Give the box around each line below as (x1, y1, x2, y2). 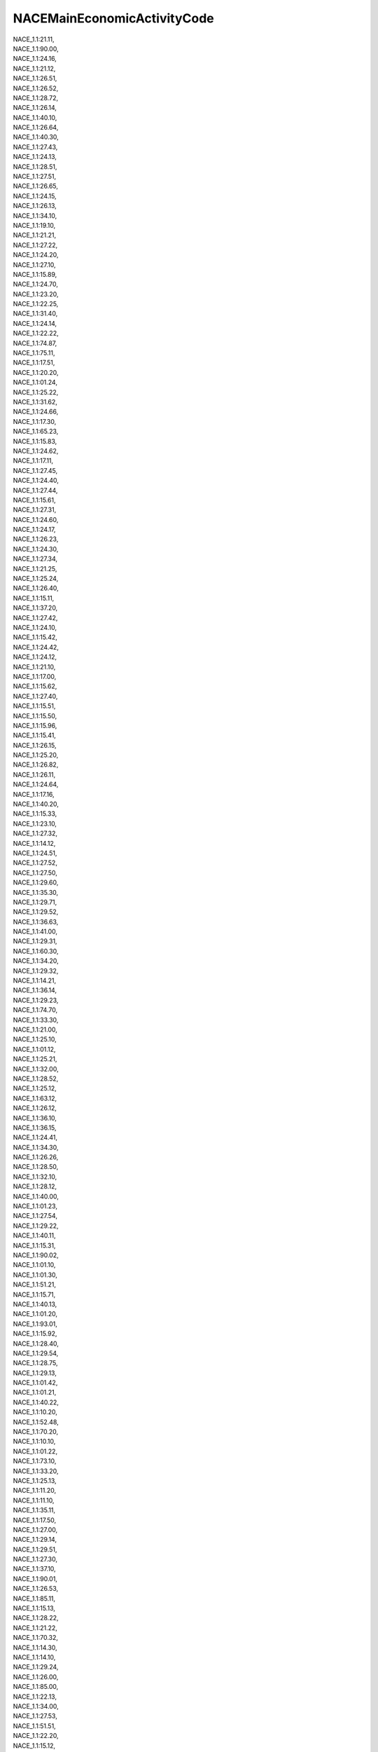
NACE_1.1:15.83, (13, 437, 57, 445)
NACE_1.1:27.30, (13, 1555, 58, 1563)
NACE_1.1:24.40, (13, 477, 59, 485)
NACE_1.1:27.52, (13, 858, 57, 867)
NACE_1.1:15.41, (13, 731, 56, 739)
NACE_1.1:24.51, (13, 849, 57, 857)
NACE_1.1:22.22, (13, 329, 59, 338)
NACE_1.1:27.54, (13, 1212, 57, 1220)
